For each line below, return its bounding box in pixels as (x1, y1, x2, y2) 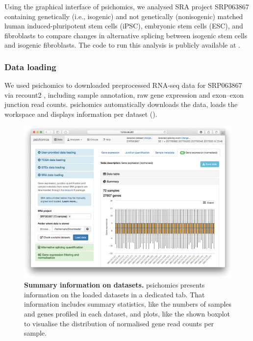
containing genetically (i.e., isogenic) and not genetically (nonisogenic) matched (4, 11, 243, 21)
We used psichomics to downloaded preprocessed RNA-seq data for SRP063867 (4, 80, 242, 90)
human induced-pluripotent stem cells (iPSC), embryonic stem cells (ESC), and (4, 21, 243, 31)
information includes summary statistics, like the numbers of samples (24, 299, 232, 309)
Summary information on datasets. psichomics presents (24, 280, 205, 290)
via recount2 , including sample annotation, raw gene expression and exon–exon (4, 89, 244, 100)
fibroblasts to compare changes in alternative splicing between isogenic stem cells (4, 30, 248, 40)
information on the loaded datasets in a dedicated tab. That (24, 289, 205, 299)
